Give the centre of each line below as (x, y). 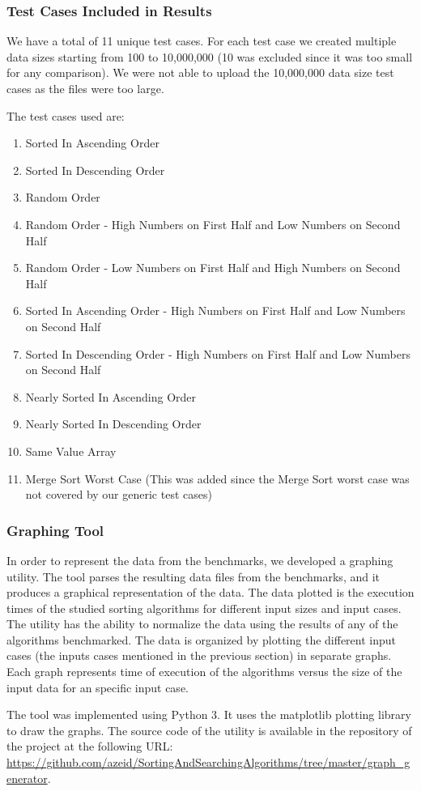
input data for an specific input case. (98, 687)
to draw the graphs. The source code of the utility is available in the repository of (209, 730)
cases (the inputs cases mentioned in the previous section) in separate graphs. (199, 655)
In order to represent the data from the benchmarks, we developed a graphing (200, 560)
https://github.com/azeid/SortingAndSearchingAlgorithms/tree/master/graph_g (208, 762)
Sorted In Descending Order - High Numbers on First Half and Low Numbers (218, 353)
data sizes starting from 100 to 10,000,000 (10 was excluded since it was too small (210, 56)
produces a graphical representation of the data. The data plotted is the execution (210, 592)
